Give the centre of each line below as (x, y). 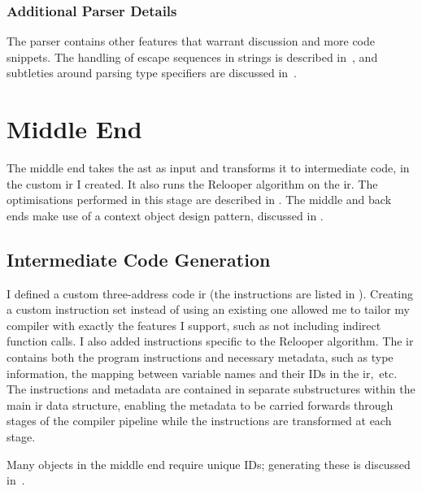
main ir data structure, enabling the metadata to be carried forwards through (200, 404)
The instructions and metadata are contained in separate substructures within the (211, 389)
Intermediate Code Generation (139, 259)
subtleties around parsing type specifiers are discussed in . (152, 73)
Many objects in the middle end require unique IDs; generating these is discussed (209, 464)
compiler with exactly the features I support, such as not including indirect (194, 325)
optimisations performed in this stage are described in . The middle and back (199, 200)
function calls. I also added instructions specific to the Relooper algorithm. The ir (210, 341)
